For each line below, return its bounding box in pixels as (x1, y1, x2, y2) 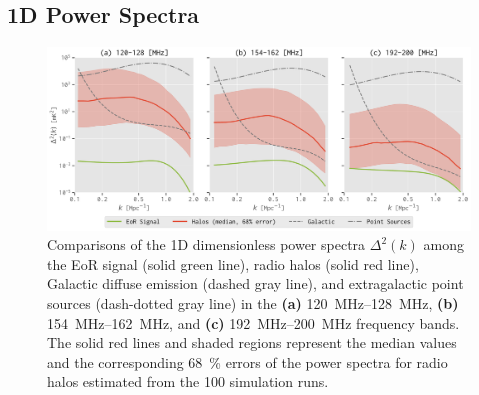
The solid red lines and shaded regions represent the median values (47, 332, 457, 353)
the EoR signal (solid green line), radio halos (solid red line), (47, 253, 419, 274)
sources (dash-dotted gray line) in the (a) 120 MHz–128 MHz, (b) (47, 293, 459, 313)
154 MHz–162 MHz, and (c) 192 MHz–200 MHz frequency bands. (47, 312, 460, 333)
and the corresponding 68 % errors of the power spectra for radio (47, 351, 448, 372)
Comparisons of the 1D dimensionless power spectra (47, 234, 366, 255)
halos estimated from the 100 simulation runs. (47, 371, 329, 392)
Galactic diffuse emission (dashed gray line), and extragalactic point (47, 273, 464, 294)
